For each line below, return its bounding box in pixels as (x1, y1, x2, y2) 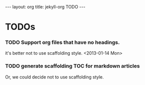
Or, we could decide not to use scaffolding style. (5, 74, 104, 80)
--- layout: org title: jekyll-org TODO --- (5, 4, 86, 9)
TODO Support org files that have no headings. (5, 39, 120, 46)
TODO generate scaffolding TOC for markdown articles (5, 63, 140, 70)
